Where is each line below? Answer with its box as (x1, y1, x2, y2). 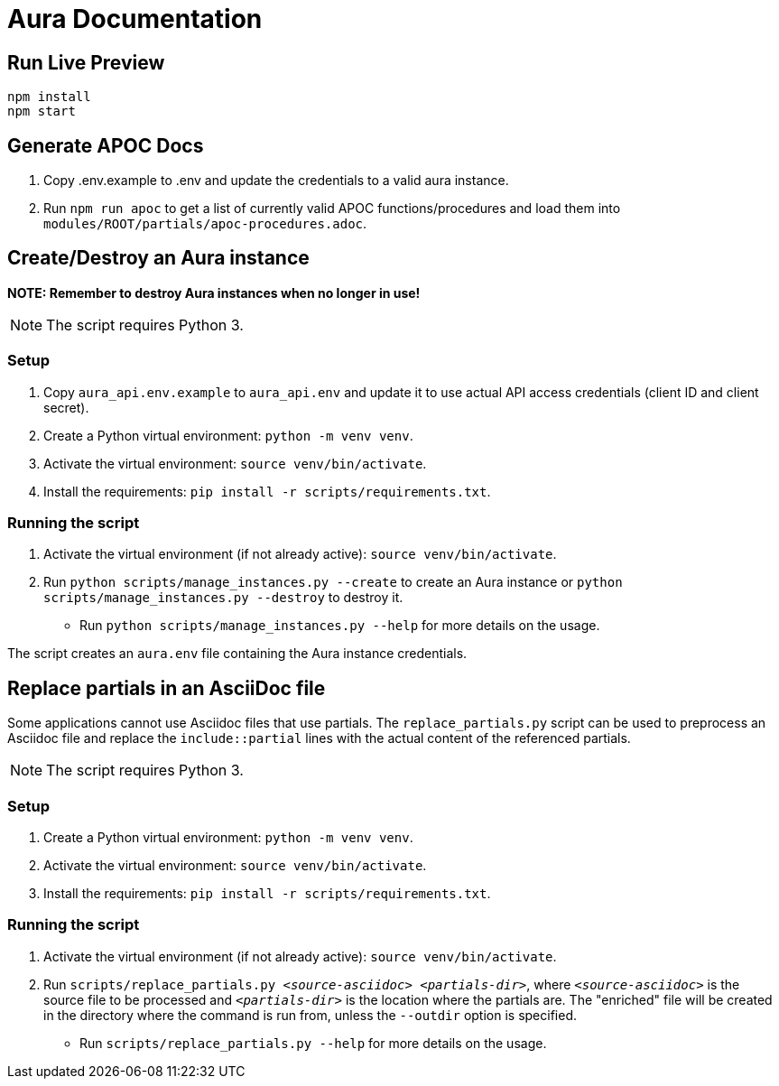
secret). (43, 399, 89, 415)
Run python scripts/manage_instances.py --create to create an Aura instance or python (43, 574, 623, 590)
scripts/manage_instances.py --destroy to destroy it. (43, 589, 403, 606)
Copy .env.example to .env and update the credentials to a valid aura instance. (43, 172, 509, 189)
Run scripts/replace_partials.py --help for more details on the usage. (79, 1035, 547, 1051)
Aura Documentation (7, 4, 263, 34)
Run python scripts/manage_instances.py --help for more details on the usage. (79, 617, 600, 634)
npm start (7, 104, 76, 119)
